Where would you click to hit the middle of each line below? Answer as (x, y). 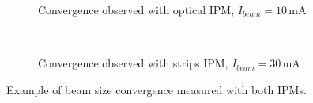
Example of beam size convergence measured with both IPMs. (156, 89)
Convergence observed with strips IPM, (133, 63)
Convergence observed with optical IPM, (136, 10)
